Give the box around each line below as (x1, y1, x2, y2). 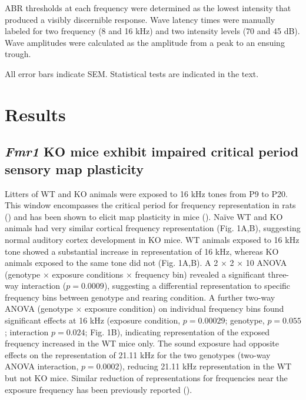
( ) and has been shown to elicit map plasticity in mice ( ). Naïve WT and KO (5, 210, 283, 222)
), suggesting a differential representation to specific (104, 279, 291, 292)
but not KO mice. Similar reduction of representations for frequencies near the (5, 372, 288, 384)
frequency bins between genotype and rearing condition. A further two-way (5, 291, 275, 303)
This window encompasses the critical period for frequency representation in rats (5, 199, 296, 211)
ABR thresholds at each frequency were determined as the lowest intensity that (5, 2, 291, 14)
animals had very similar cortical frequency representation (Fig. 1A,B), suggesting (5, 222, 301, 234)
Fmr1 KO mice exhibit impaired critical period (5, 142, 299, 161)
